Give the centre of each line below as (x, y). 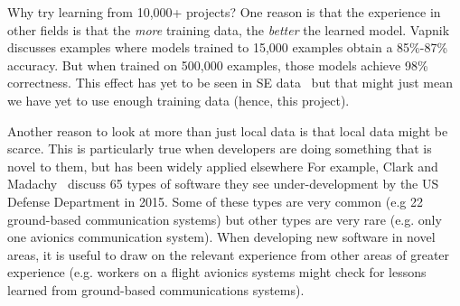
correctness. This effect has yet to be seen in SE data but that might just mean (230, 83)
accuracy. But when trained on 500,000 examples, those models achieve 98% (218, 65)
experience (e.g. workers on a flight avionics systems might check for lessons (217, 272)
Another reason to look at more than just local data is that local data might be (228, 130)
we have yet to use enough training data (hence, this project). (178, 100)
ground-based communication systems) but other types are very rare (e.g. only (225, 219)
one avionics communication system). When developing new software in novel (221, 237)
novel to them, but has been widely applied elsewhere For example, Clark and (223, 166)
